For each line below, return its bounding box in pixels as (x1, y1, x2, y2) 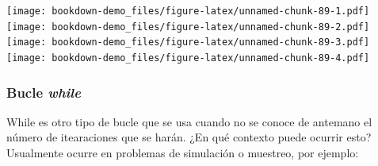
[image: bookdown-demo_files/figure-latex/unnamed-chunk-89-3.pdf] (6, 37, 370, 48)
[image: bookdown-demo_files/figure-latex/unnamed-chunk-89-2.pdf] (6, 21, 370, 33)
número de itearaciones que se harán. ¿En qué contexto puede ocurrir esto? (6, 129, 372, 145)
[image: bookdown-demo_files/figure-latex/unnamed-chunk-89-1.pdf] (6, 6, 370, 17)
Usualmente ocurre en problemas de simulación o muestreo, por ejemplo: (6, 145, 359, 161)
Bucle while (6, 82, 81, 102)
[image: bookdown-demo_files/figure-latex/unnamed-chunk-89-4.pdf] (6, 52, 370, 64)
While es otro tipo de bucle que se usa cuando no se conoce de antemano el (6, 113, 372, 129)
